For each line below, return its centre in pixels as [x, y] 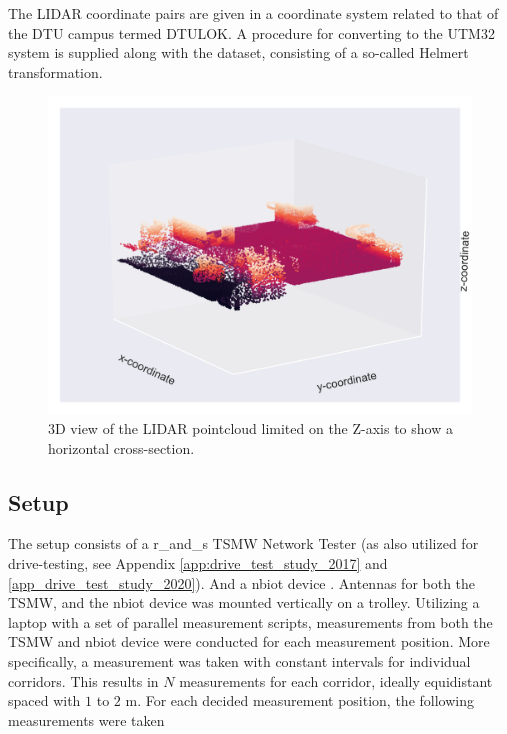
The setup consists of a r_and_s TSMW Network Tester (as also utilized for [243, 543]
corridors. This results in [83, 680]
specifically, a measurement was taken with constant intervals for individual [239, 660]
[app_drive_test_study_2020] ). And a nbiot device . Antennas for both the [242, 582]
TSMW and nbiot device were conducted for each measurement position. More [249, 641]
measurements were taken [86, 719]
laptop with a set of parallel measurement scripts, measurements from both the [250, 621]
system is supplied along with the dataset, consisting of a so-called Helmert [238, 52]
